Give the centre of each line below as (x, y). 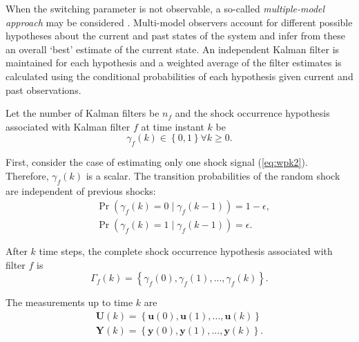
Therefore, (27, 175)
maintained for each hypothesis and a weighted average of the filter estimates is (174, 63)
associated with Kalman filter (68, 126)
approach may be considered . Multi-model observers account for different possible (179, 22)
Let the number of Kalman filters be (83, 113)
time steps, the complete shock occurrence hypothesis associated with (186, 251)
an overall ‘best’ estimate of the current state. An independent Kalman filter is (173, 49)
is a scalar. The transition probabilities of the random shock (213, 175)
